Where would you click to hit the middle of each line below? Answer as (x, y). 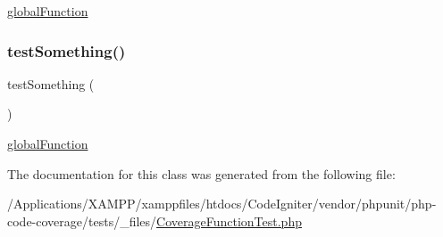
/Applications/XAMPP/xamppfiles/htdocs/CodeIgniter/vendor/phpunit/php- (222, 204)
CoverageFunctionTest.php (229, 221)
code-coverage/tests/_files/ (82, 221)
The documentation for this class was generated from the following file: (201, 173)
